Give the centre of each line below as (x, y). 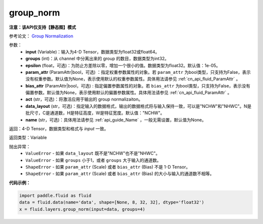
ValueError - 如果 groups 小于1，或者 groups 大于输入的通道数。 (94, 160)
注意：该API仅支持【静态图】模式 (43, 27)
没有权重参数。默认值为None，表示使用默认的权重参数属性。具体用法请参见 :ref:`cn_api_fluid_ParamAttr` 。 (133, 79)
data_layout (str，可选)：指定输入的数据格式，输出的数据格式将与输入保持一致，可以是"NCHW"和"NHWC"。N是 (139, 106)
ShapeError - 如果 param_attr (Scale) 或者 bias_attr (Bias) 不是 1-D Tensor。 (108, 167)
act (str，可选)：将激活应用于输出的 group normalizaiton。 (84, 99)
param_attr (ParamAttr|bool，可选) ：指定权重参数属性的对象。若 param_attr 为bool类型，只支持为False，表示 (138, 72)
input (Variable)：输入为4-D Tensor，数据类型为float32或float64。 (93, 52)
